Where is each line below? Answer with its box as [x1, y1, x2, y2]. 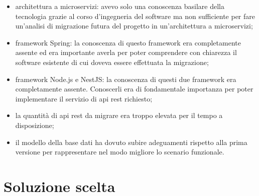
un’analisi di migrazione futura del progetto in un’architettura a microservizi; [15, 20, 253, 31]
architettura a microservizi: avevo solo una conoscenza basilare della [15, 1, 224, 11]
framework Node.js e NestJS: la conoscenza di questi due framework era [15, 73, 236, 84]
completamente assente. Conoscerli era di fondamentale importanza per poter [15, 83, 253, 94]
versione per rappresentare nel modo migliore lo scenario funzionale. [15, 146, 224, 157]
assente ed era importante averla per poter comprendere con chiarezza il [15, 47, 237, 57]
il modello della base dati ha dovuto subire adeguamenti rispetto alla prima [15, 136, 247, 147]
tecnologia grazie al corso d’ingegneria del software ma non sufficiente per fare [15, 10, 255, 21]
